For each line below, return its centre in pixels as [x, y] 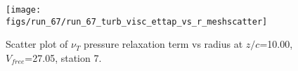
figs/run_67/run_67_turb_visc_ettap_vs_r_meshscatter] [137, 21]
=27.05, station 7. [63, 57]
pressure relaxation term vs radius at [163, 44]
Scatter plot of [37, 44]
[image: [24, 10]
